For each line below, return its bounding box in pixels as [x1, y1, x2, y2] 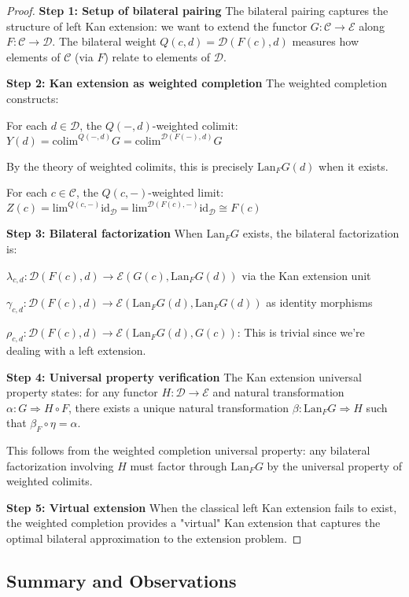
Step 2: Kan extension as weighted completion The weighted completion [6, 75, 388, 91]
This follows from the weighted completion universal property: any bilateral [6, 442, 370, 459]
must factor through [130, 457, 227, 474]
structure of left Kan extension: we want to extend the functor [6, 17, 308, 34]
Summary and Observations [6, 569, 237, 593]
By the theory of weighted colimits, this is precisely [6, 157, 254, 174]
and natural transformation [212, 384, 345, 400]
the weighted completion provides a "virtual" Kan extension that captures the [6, 514, 381, 531]
